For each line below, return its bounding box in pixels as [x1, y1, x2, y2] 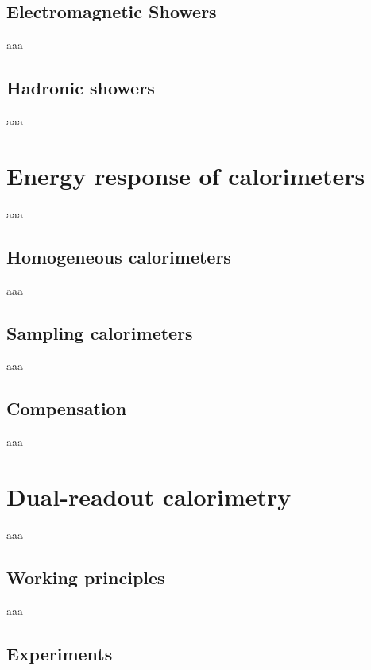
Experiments [6, 641, 113, 665]
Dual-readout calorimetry [6, 479, 292, 512]
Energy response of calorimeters [6, 159, 365, 191]
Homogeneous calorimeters [6, 244, 231, 268]
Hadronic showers [6, 75, 155, 100]
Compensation [6, 396, 127, 421]
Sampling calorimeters [6, 320, 193, 345]
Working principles [6, 564, 165, 589]
